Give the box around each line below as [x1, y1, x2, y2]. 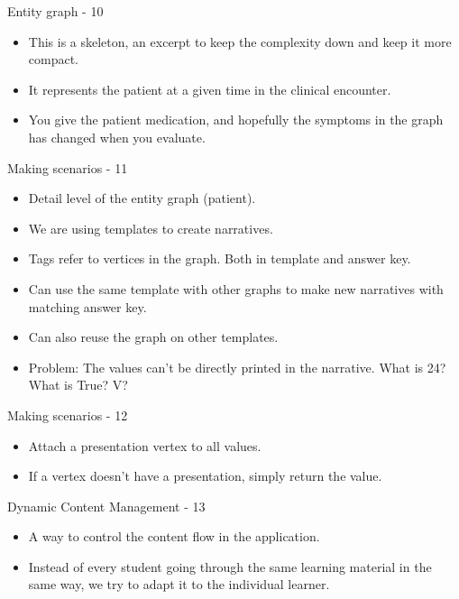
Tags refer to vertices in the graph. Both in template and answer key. [28, 249, 411, 268]
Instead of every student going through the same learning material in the [28, 557, 432, 576]
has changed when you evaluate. [28, 127, 206, 146]
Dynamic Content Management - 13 [7, 496, 206, 515]
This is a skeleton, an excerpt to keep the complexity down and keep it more [28, 32, 452, 51]
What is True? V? [28, 375, 128, 394]
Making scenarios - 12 [7, 405, 128, 424]
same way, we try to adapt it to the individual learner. [28, 575, 330, 594]
